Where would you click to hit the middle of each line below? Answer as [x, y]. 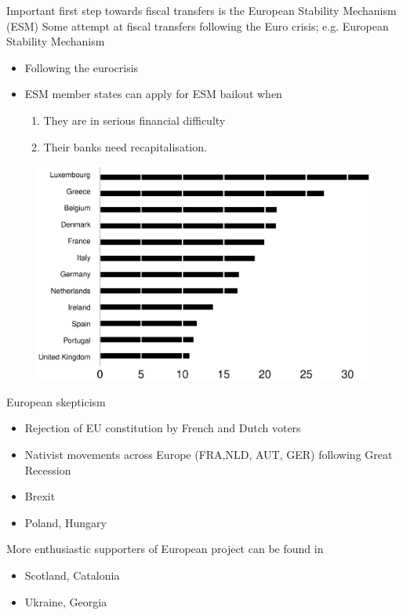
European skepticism [56, 401]
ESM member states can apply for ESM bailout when [153, 94]
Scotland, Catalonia [72, 575]
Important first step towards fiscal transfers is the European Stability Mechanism [201, 10]
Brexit [40, 496]
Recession [48, 469]
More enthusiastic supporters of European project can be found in [165, 549]
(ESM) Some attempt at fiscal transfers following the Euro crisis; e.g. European [198, 25]
